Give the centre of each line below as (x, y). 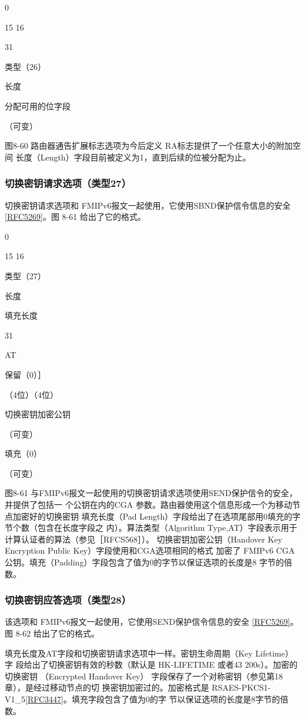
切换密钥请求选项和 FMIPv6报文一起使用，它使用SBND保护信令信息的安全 (148, 205)
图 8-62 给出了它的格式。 (52, 633)
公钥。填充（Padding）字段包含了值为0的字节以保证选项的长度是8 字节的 (145, 562)
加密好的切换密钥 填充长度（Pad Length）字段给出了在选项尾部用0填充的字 (157, 516)
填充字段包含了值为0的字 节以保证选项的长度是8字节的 (176, 699)
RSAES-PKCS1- (241, 687)
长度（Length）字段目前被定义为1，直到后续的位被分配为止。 (133, 157)
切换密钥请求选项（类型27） (68, 183)
